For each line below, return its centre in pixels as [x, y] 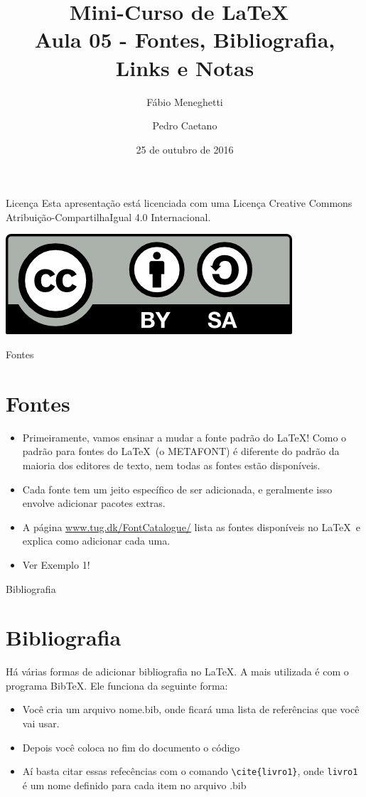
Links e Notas [185, 67]
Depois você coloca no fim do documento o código [131, 747]
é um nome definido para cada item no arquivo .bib [134, 785]
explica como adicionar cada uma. [96, 541]
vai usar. [41, 723]
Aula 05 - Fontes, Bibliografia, [185, 39]
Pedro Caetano [185, 125]
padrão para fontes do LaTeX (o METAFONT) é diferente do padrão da [181, 451]
